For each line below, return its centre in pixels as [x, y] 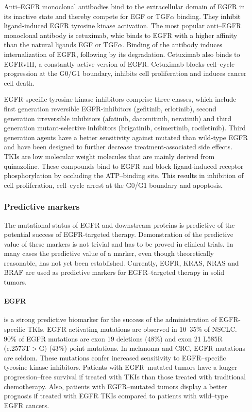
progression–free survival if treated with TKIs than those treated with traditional [125, 377]
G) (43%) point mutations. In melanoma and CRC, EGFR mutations [142, 348]
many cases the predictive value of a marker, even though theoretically [109, 253]
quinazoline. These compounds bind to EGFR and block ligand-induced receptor [124, 166]
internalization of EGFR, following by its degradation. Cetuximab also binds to [122, 54]
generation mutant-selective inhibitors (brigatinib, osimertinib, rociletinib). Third [125, 128]
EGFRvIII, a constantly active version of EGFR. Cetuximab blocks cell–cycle [119, 63]
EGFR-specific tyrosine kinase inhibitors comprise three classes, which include [120, 99]
